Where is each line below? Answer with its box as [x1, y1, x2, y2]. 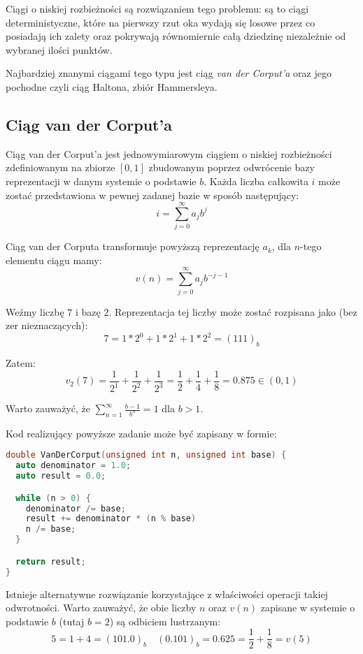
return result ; [15, 556, 86, 567]
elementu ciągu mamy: [6, 252, 102, 267]
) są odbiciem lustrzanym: [109, 613, 221, 628]
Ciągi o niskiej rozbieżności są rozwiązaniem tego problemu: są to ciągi [6, 1, 309, 15]
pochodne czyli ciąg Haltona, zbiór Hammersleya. [6, 79, 218, 94]
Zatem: [6, 356, 36, 370]
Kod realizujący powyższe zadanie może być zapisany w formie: [6, 426, 277, 440]
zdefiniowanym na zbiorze [6, 160, 115, 175]
